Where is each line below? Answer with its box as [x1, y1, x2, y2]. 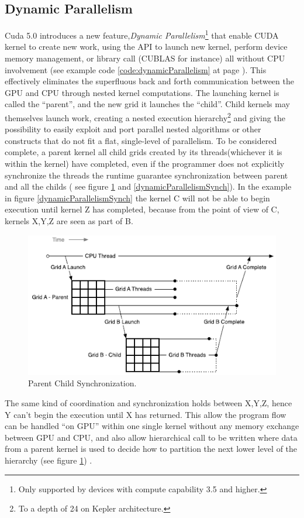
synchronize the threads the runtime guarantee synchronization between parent [5, 169, 288, 181]
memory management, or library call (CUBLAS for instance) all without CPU [5, 52, 285, 64]
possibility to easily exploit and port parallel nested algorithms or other [5, 123, 261, 135]
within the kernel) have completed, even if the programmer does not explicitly [5, 157, 285, 170]
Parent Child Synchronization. [28, 377, 137, 389]
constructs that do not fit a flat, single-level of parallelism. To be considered [5, 134, 277, 146]
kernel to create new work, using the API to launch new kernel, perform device [5, 40, 288, 53]
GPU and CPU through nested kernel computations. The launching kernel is [5, 86, 279, 98]
